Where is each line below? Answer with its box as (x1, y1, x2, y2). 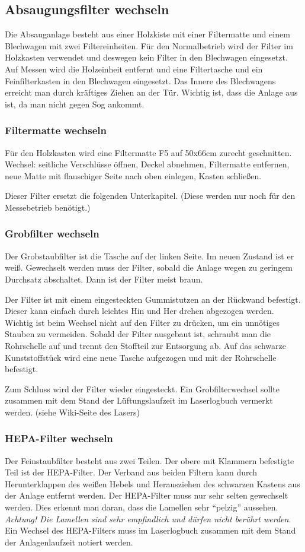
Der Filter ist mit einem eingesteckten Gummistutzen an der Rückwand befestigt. (5, 293, 301, 305)
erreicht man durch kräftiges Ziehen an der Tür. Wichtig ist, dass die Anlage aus (5, 86, 298, 99)
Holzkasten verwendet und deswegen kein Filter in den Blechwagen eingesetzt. (5, 51, 288, 64)
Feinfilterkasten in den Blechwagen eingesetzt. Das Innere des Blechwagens (5, 74, 276, 87)
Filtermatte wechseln (5, 123, 107, 138)
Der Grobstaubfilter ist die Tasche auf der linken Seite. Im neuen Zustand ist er (5, 249, 294, 262)
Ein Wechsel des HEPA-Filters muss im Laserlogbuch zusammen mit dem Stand (5, 524, 296, 537)
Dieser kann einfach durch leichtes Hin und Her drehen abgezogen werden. (5, 304, 274, 317)
